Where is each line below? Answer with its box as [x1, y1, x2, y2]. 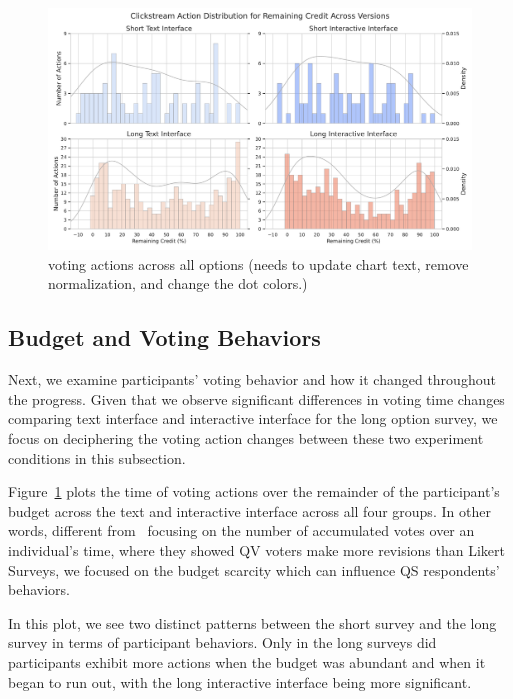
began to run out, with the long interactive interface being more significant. [8, 671, 472, 692]
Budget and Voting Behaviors [8, 322, 321, 353]
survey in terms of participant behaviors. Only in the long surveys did [8, 632, 437, 653]
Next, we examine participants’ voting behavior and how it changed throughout [8, 369, 496, 390]
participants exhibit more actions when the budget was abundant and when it [8, 651, 486, 672]
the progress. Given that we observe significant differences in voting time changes [8, 388, 505, 409]
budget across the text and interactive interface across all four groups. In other [8, 500, 491, 521]
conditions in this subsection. [8, 447, 186, 468]
